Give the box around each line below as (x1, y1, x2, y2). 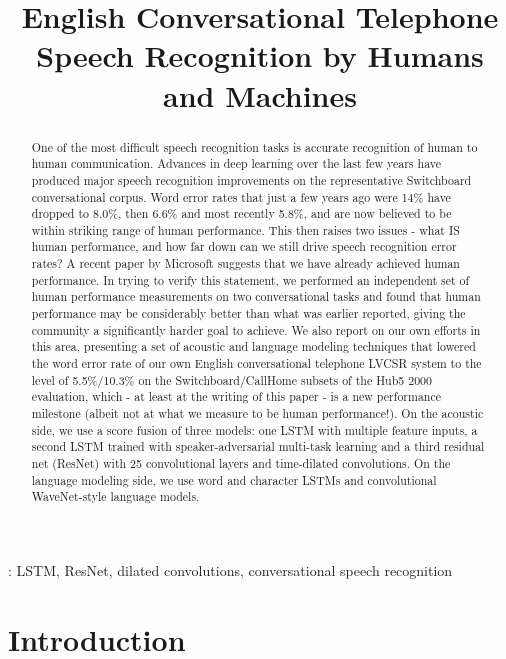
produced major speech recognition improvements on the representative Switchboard (31, 171, 472, 188)
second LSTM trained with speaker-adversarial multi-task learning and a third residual (31, 438, 485, 455)
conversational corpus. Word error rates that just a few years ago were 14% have (31, 188, 451, 205)
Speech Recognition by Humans (36, 35, 484, 76)
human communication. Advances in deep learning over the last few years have (31, 155, 441, 172)
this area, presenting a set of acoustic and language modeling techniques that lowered (31, 338, 476, 355)
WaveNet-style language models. (31, 488, 200, 505)
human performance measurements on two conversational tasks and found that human (31, 288, 481, 305)
